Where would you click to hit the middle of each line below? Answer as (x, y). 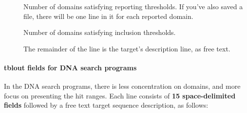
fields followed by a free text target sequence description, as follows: (106, 105)
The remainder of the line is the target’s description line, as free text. (127, 48)
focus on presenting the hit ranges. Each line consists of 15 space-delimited (120, 95)
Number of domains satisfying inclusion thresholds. (100, 32)
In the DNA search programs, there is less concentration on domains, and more (122, 86)
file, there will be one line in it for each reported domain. (108, 16)
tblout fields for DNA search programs (70, 67)
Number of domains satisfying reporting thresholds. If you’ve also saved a (133, 6)
